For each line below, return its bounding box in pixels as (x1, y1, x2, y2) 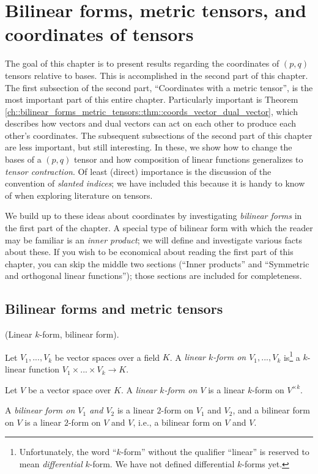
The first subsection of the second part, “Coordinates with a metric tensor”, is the (5, 81, 313, 94)
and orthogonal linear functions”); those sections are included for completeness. (5, 269, 302, 282)
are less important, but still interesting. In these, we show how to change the (5, 141, 292, 154)
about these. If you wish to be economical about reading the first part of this (5, 245, 294, 258)
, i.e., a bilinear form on (133, 415, 222, 428)
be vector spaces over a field (54, 350, 160, 363)
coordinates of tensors (5, 21, 194, 46)
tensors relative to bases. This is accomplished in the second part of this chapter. (5, 69, 308, 81)
